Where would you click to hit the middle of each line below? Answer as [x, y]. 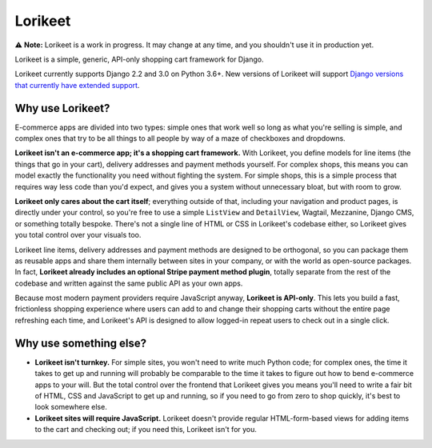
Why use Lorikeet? [62, 108]
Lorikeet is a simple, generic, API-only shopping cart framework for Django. [139, 59]
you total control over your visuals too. [78, 235]
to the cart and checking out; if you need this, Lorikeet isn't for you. [146, 430]
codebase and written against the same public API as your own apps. [129, 283]
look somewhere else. [71, 407]
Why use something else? [81, 343]
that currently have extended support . [77, 85]
